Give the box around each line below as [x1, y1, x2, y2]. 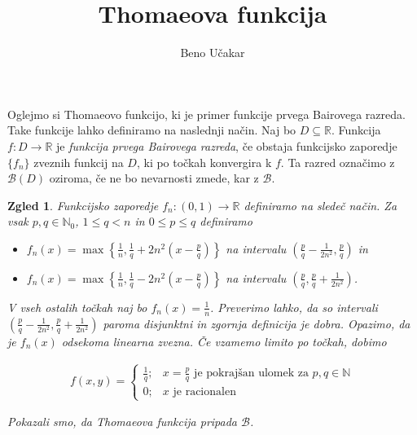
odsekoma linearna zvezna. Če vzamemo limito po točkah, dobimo [61, 332, 387, 349]
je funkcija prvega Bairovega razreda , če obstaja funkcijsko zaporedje [56, 137, 397, 154]
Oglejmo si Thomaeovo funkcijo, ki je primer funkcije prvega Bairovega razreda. [7, 105, 406, 122]
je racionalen [173, 385, 236, 398]
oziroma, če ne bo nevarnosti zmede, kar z [49, 169, 259, 187]
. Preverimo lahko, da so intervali [210, 298, 378, 315]
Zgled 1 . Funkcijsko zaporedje [7, 196, 159, 213]
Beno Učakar [180, 44, 245, 61]
